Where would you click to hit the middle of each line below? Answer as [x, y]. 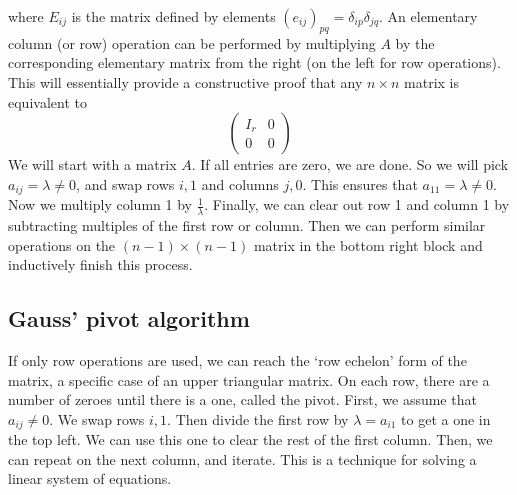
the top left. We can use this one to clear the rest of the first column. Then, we [250, 439]
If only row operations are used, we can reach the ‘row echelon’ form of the [237, 360]
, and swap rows [125, 183]
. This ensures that [360, 183]
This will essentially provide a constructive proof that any [185, 81]
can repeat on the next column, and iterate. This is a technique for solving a [242, 458]
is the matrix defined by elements [173, 16]
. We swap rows [97, 418]
